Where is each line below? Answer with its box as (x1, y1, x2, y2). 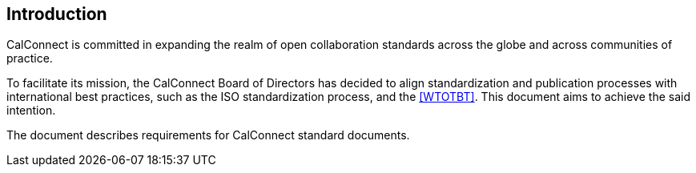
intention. (6, 103, 56, 118)
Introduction (6, 4, 107, 24)
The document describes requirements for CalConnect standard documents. (6, 128, 410, 143)
